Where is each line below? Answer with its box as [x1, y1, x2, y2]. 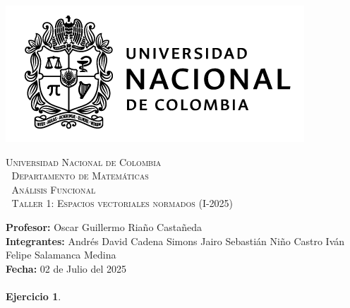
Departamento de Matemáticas [11, 168, 149, 183]
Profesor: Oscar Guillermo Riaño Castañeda [6, 219, 202, 234]
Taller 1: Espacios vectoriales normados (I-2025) [11, 196, 234, 211]
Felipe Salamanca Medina [6, 247, 116, 262]
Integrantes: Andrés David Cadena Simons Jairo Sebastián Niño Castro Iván [6, 233, 345, 248]
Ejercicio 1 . [6, 288, 61, 303]
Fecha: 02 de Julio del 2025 [6, 261, 127, 276]
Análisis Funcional [11, 182, 96, 196]
